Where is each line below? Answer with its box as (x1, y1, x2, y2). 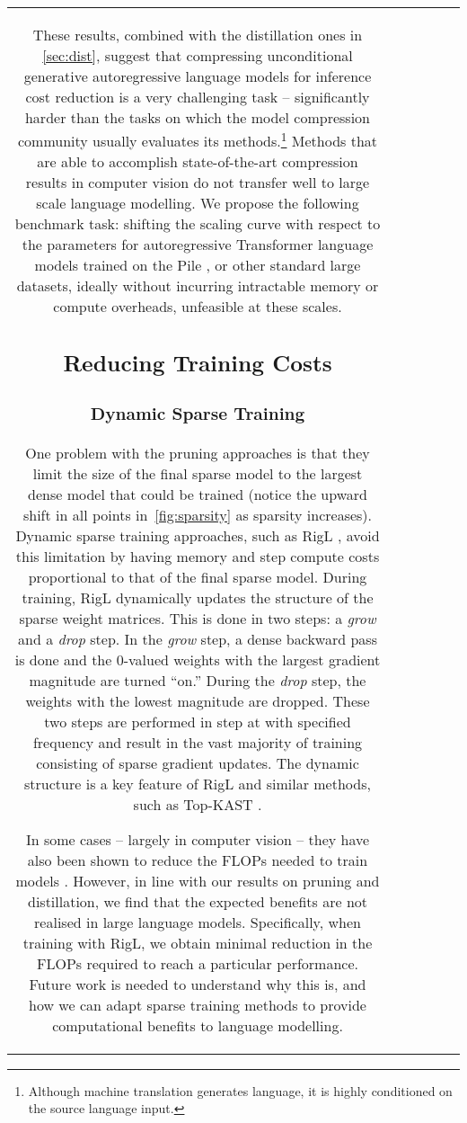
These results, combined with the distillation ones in (32, 24, 363, 45)
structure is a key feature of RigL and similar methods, (24, 772, 371, 794)
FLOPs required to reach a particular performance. (37, 952, 358, 974)
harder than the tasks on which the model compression (24, 107, 371, 128)
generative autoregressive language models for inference (23, 66, 372, 86)
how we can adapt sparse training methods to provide (29, 994, 366, 1015)
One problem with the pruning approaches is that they (25, 441, 370, 463)
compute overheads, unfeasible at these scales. (53, 296, 342, 317)
